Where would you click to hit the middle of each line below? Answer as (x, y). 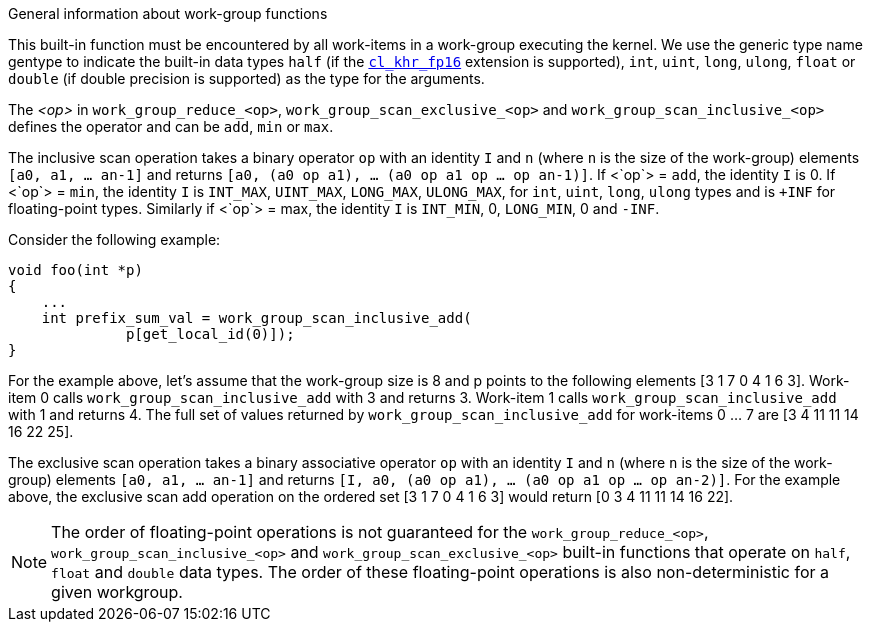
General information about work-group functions (168, 13)
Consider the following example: (114, 239)
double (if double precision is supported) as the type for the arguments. (246, 78)
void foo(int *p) (75, 270)
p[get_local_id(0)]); (210, 334)
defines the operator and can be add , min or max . (171, 126)
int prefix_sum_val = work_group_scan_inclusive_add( (256, 318)
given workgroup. (117, 592)
